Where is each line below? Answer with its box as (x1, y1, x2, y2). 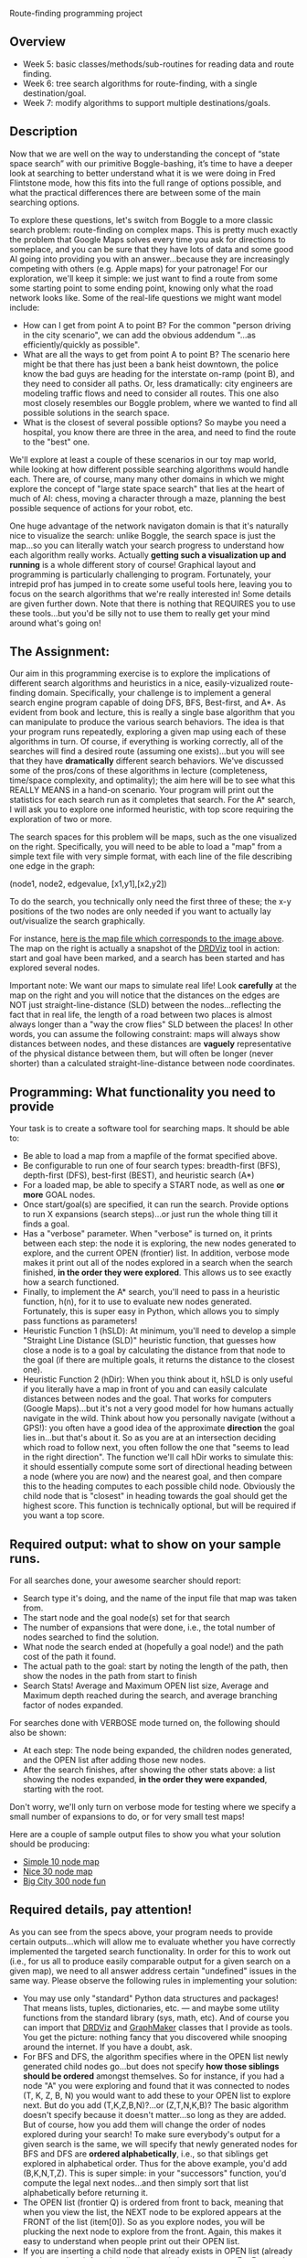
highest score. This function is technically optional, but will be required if (22, 1500, 297, 1512)
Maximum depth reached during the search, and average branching (22, 1690, 278, 1701)
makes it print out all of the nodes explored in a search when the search (22, 1257, 293, 1268)
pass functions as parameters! (22, 1316, 138, 1327)
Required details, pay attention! (9, 1902, 193, 1918)
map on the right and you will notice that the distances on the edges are (9, 990, 281, 1001)
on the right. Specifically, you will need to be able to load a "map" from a (9, 841, 282, 852)
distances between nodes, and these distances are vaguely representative (9, 1038, 292, 1050)
